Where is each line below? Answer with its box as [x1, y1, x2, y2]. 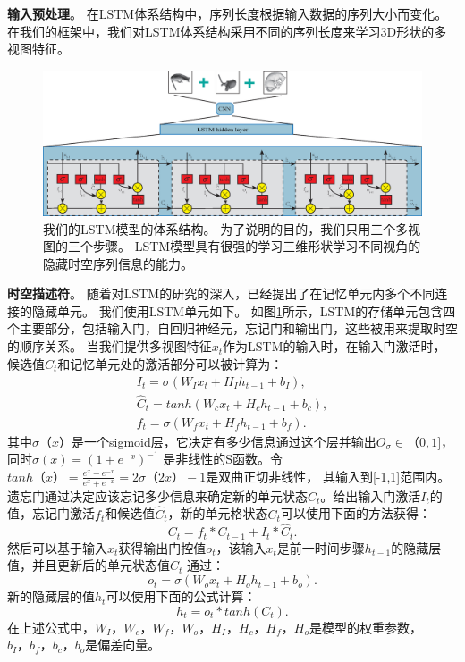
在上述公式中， [7, 617, 95, 636]
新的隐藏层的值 [7, 587, 95, 606]
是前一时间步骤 [276, 538, 365, 557]
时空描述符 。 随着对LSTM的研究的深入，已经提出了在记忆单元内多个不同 [7, 284, 435, 303]
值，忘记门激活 [7, 504, 95, 523]
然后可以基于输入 [7, 538, 107, 557]
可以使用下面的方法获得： [280, 504, 431, 523]
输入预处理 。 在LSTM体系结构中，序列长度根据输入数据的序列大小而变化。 [7, 4, 448, 22]
